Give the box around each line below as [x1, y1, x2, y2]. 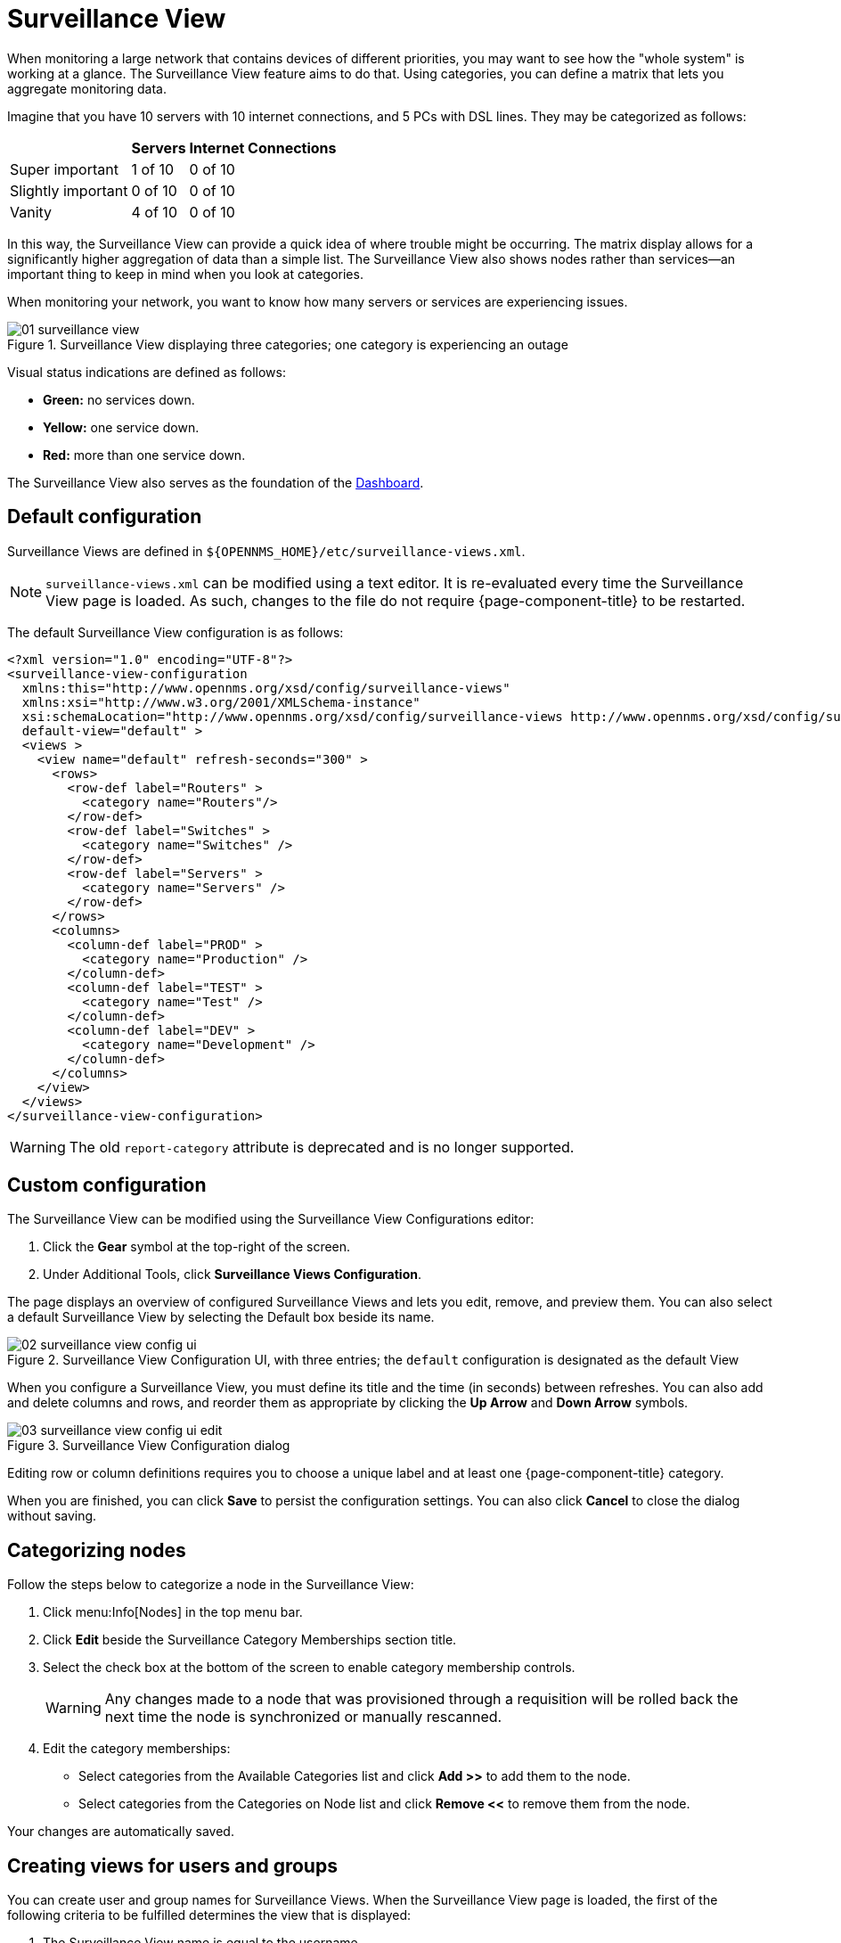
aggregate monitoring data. [7, 80, 167, 96]
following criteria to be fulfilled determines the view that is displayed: [7, 1907, 412, 1923]
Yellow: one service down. [43, 419, 200, 435]
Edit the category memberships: [43, 1741, 231, 1757]
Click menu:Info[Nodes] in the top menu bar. [43, 1604, 303, 1620]
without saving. [7, 1508, 97, 1524]
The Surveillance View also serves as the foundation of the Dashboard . [7, 474, 424, 490]
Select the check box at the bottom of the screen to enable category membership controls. [43, 1660, 576, 1676]
